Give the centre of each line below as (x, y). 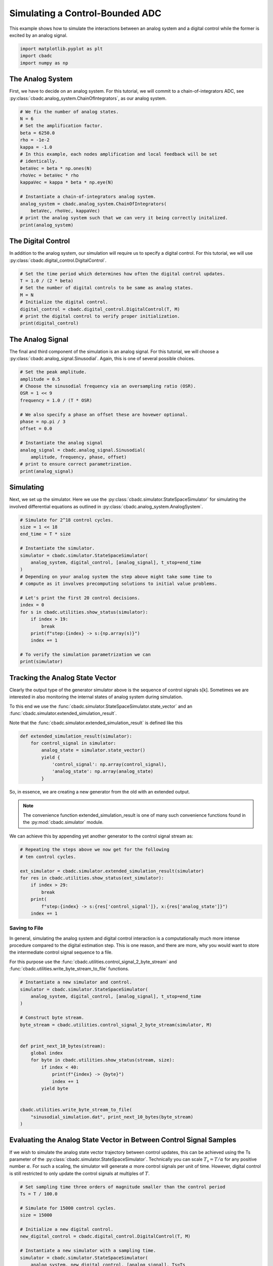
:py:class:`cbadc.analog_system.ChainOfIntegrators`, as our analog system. (88, 98)
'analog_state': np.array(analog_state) (103, 772)
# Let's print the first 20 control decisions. (80, 598)
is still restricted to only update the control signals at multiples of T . (80, 1173)
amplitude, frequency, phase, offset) (79, 457)
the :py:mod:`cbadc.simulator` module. (63, 822)
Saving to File (26, 928)
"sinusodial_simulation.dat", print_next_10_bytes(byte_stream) (112, 1117)
